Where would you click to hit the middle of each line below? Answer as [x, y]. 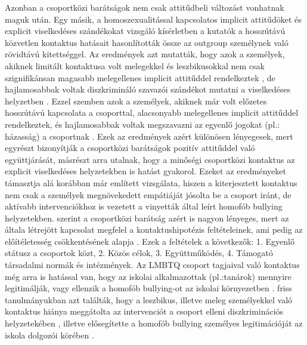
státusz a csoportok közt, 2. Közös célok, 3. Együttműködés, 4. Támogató [139, 253]
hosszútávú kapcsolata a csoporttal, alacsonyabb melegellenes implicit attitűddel [152, 113]
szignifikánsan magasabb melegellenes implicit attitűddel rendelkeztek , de [140, 77]
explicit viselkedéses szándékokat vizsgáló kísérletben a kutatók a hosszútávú [145, 31]
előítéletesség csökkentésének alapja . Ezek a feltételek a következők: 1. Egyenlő [150, 241]
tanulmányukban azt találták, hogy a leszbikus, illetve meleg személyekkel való [149, 299]
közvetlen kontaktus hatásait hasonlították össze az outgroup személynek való [147, 42]
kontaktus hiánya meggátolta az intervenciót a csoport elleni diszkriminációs [144, 311]
